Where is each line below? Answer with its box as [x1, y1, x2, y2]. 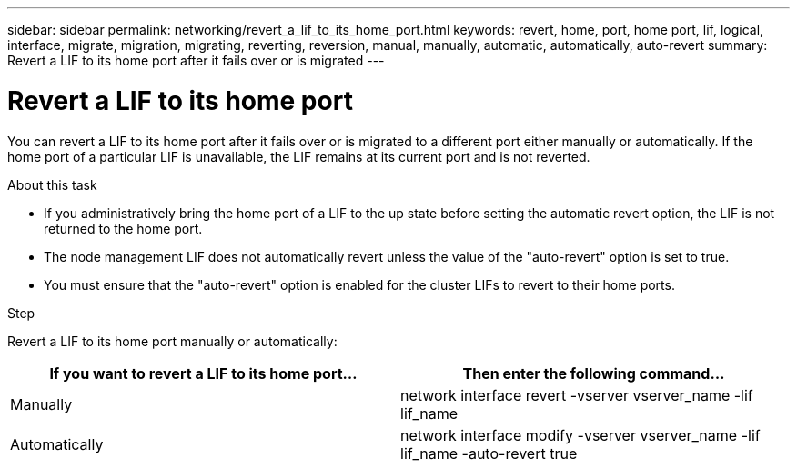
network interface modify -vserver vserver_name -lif [400, 425, 761, 444]
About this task [7, 176, 97, 193]
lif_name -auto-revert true [400, 443, 578, 463]
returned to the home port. [44, 220, 203, 236]
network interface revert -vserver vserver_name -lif [400, 385, 753, 404]
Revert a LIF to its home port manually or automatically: [7, 333, 338, 349]
